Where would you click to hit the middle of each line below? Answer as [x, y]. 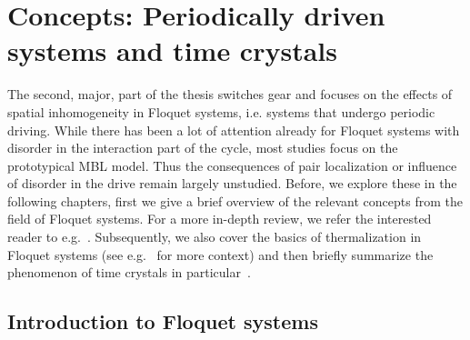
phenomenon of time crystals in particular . [129, 272]
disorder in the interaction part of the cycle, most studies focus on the [203, 148]
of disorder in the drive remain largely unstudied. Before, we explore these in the [232, 183]
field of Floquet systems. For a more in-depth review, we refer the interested [220, 219]
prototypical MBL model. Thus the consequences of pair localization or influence [232, 165]
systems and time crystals [172, 50]
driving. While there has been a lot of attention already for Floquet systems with [234, 130]
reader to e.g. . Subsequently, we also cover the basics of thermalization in [215, 237]
